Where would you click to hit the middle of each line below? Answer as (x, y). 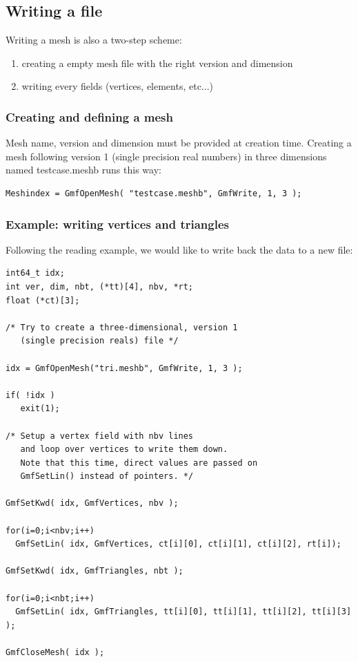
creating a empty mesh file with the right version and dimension (157, 63)
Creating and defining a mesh (90, 116)
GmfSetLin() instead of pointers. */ (107, 476)
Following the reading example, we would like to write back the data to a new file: (179, 249)
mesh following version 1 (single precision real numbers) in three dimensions (166, 156)
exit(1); (40, 409)
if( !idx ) (30, 395)
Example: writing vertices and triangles (117, 224)
